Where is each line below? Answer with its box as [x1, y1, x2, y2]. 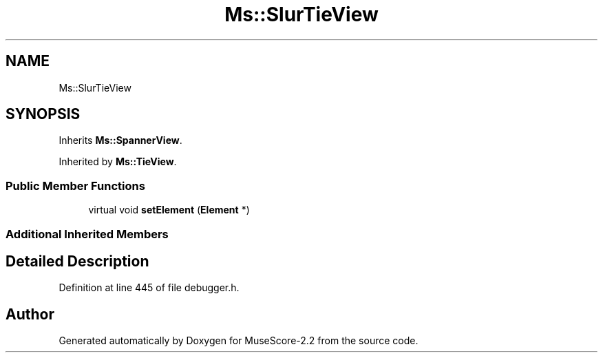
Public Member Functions [6, 178, 145, 193]
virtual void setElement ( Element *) [88, 204, 250, 216]
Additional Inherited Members [6, 227, 169, 241]
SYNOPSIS [6, 105, 81, 123]
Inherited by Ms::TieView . [59, 156, 177, 168]
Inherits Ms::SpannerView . [59, 134, 182, 147]
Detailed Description [6, 252, 149, 270]
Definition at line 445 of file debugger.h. [59, 282, 240, 294]
